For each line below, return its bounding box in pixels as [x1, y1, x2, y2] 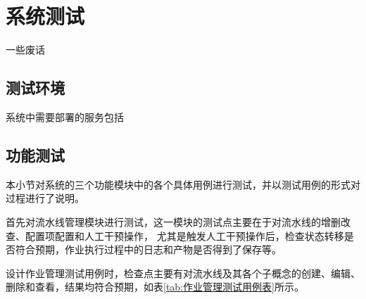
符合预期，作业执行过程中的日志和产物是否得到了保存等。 [15, 242, 282, 257]
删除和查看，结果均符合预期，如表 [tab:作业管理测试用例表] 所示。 [6, 279, 304, 294]
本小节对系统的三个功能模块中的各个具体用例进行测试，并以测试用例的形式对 [6, 177, 360, 191]
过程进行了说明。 [6, 191, 84, 205]
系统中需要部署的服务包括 [6, 109, 124, 124]
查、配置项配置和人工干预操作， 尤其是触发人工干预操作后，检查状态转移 [6, 228, 344, 243]
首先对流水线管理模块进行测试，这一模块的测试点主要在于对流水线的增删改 [6, 214, 351, 229]
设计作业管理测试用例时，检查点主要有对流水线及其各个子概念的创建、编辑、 [6, 265, 360, 280]
